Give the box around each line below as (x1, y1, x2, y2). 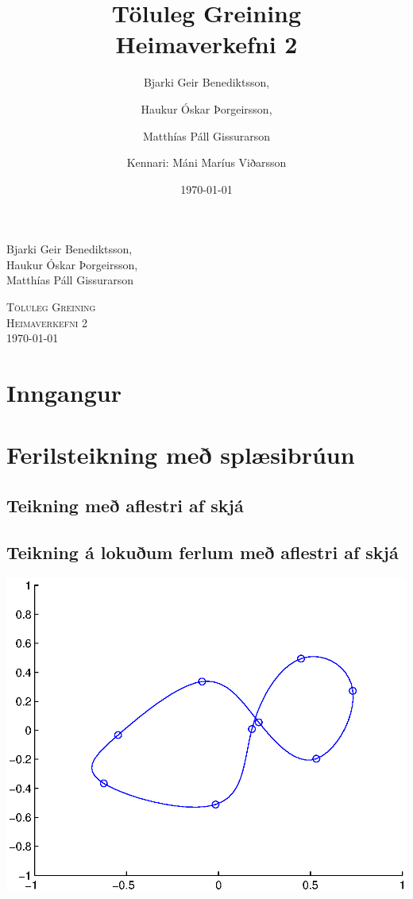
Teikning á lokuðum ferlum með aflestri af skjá (6, 539, 399, 564)
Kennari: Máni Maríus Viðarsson (126, 154, 287, 171)
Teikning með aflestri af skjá (6, 492, 244, 517)
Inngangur (6, 376, 122, 409)
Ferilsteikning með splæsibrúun (6, 438, 355, 471)
